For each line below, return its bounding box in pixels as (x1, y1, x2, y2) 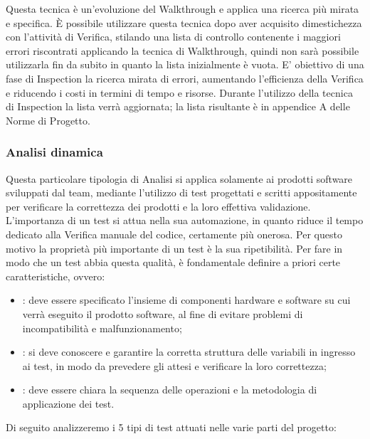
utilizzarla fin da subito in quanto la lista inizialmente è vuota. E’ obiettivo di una (6, 57, 364, 72)
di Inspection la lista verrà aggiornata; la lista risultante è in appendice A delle (6, 99, 350, 114)
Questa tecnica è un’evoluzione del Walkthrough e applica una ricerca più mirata (6, 1, 359, 16)
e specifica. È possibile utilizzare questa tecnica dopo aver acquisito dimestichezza (6, 15, 362, 30)
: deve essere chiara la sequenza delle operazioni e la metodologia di (22, 382, 317, 397)
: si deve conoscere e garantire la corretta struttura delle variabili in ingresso (22, 344, 356, 359)
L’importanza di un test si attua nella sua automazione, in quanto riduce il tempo (6, 213, 364, 228)
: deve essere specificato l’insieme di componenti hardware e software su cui (22, 292, 351, 307)
